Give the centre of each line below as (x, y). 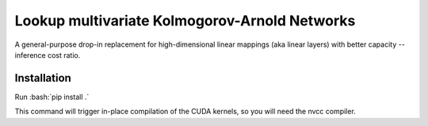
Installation (43, 78)
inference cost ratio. (48, 55)
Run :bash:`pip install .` (52, 97)
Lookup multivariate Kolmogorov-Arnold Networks (185, 21)
